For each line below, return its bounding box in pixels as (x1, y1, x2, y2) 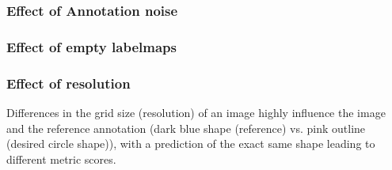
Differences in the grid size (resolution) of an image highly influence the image (6, 104, 386, 120)
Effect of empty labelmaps (6, 36, 177, 56)
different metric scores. (6, 150, 116, 167)
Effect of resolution (6, 73, 131, 93)
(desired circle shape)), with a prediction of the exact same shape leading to (6, 135, 375, 152)
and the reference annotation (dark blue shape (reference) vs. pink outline (6, 119, 366, 136)
